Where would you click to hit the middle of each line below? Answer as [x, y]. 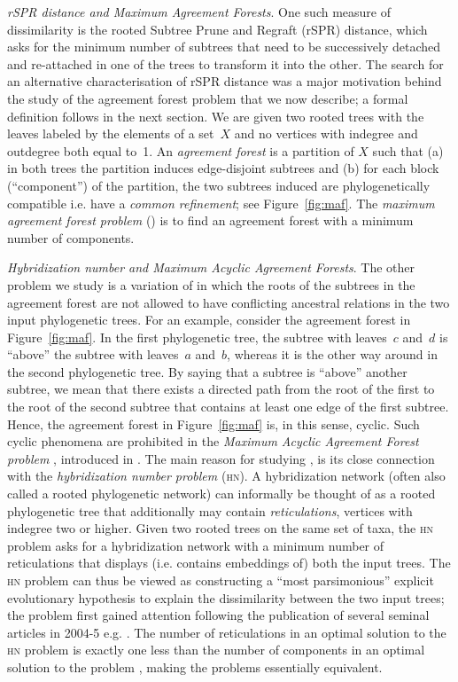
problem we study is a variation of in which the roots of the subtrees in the [211, 284]
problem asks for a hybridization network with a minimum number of [196, 545]
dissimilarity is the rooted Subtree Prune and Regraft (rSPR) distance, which [217, 29]
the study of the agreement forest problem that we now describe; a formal [208, 98]
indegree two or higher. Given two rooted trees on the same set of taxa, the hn [220, 528]
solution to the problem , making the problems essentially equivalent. [195, 666]
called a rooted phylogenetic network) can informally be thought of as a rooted [221, 494]
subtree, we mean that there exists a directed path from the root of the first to [221, 389]
